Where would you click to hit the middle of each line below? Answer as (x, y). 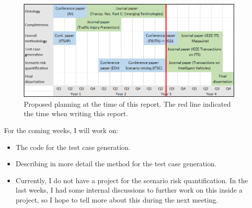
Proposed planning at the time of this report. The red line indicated (127, 104)
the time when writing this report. (76, 113)
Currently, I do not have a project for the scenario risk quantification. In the (132, 180)
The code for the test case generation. (73, 147)
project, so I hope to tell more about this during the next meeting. (117, 199)
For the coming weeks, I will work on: (61, 130)
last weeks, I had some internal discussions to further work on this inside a (129, 190)
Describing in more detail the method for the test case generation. (116, 164)
